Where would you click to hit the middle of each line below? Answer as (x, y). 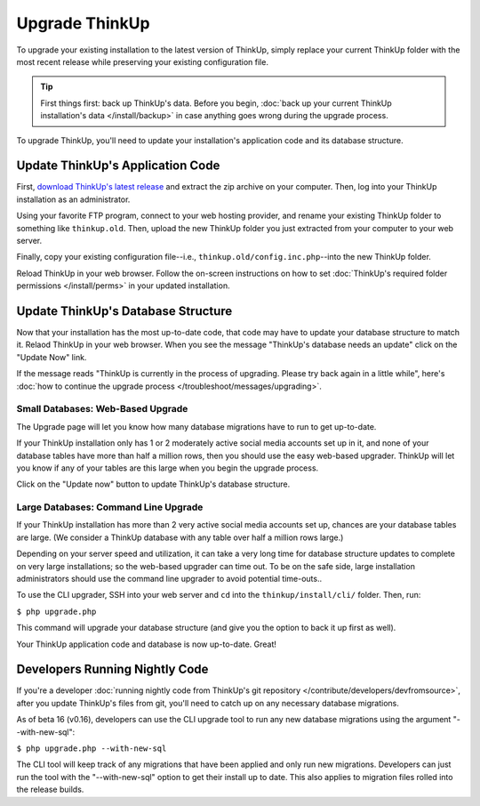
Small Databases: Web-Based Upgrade (102, 409)
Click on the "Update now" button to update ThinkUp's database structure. (153, 484)
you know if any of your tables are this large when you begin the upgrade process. (168, 468)
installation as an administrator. (73, 199)
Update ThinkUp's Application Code (118, 166)
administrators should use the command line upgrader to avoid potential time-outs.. (169, 579)
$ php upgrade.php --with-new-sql (92, 749)
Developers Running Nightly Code (112, 669)
